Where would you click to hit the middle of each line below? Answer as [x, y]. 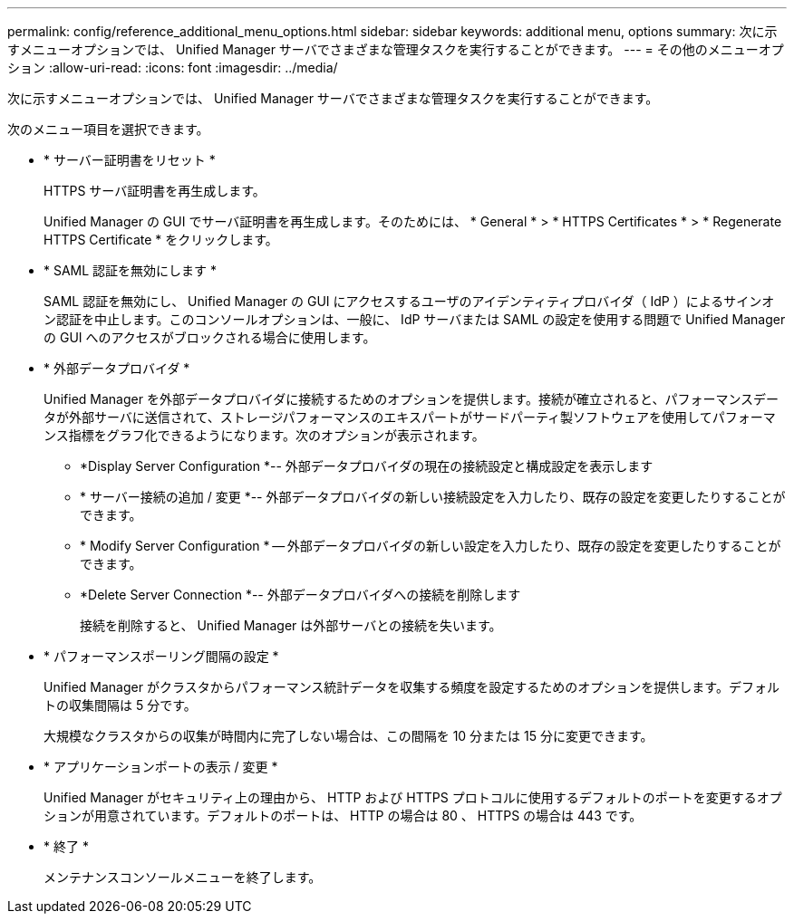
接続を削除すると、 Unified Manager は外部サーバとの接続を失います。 [291, 625]
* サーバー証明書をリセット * [130, 160]
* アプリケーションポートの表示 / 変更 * [161, 767]
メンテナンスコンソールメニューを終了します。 [183, 877]
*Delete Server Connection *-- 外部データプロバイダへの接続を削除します [300, 595]
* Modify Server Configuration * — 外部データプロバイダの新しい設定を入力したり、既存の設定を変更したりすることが [431, 546]
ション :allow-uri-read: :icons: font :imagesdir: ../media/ [173, 67]
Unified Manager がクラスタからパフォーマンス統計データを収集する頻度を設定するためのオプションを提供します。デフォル [412, 687]
